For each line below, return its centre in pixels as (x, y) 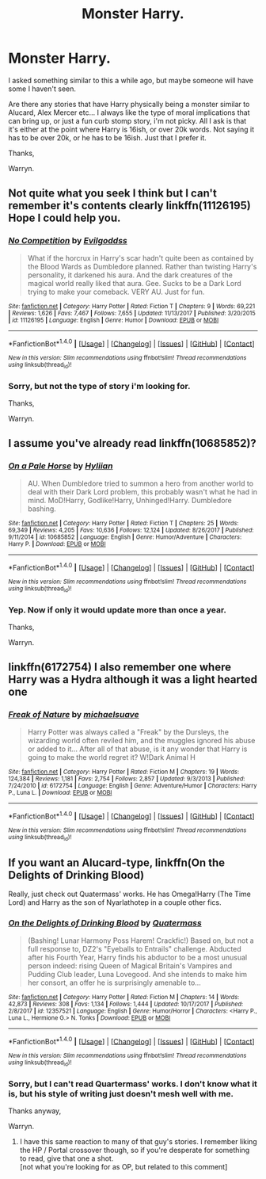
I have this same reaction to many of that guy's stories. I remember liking (138, 1141)
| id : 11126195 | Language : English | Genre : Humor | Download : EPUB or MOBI (114, 320)
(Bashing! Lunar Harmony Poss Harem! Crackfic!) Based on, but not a (141, 941)
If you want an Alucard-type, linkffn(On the (117, 862)
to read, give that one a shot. (66, 1158)
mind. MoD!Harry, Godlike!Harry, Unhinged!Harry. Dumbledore (129, 500)
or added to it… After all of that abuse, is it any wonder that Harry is (137, 749)
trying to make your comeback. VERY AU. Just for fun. (116, 292)
